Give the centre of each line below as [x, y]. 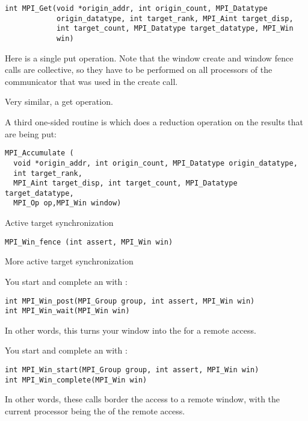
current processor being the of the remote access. [95, 410]
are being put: [31, 133]
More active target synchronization [69, 261]
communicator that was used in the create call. [91, 81]
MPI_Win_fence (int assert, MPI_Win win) [89, 242]
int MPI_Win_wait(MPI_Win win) [67, 311]
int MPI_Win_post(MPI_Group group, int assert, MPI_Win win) [130, 301]
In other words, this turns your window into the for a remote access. [131, 330]
